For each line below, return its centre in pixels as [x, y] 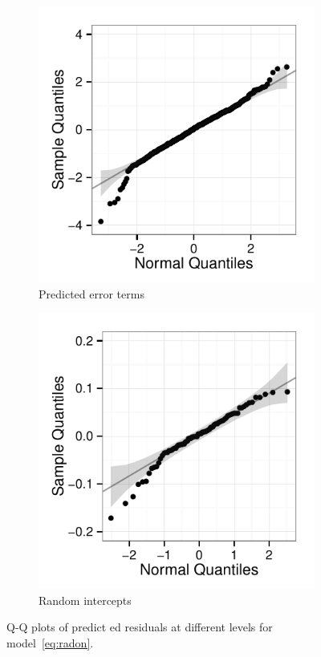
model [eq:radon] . [50, 642]
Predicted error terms [91, 293]
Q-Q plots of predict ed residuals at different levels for [140, 627]
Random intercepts [85, 600]
